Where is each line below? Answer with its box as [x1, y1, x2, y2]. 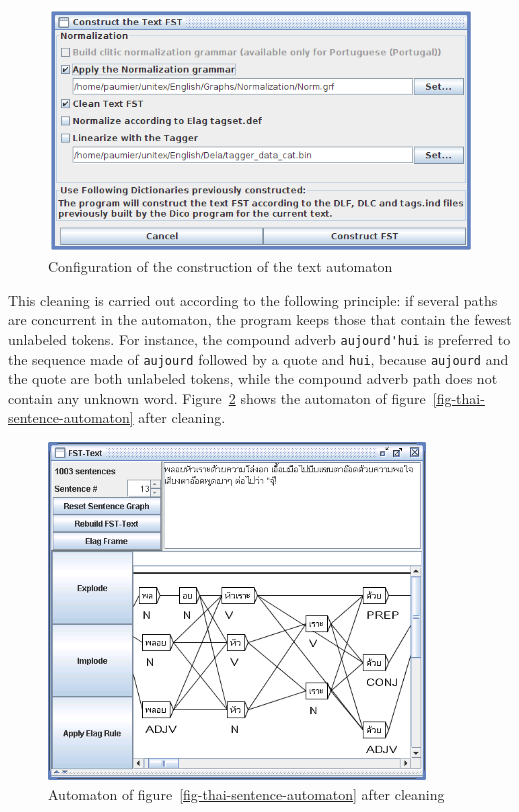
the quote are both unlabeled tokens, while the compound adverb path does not [8, 368, 498, 389]
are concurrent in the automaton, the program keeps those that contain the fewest [8, 309, 512, 330]
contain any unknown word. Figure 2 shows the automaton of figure [8, 387, 426, 408]
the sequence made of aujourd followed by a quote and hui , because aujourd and [8, 348, 509, 369]
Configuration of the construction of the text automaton [48, 256, 393, 277]
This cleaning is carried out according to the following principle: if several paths [8, 289, 498, 310]
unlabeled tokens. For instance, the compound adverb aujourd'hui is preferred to [8, 328, 511, 349]
